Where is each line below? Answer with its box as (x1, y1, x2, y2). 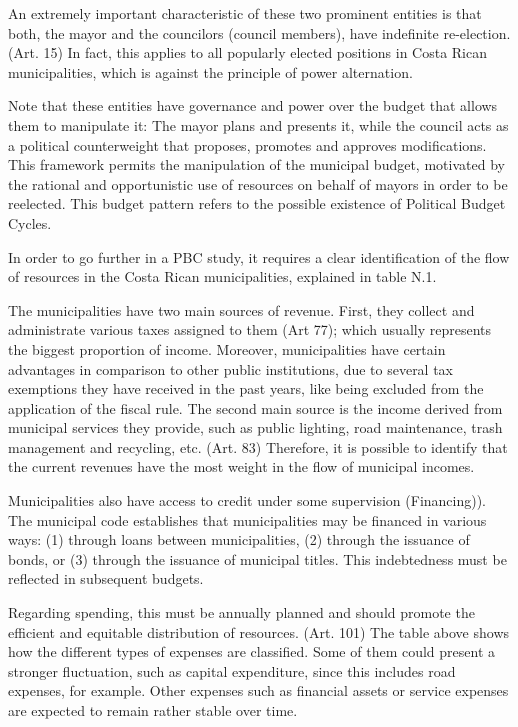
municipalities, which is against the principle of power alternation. (8, 61, 413, 82)
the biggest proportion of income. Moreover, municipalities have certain (8, 338, 446, 359)
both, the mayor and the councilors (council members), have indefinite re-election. (8, 22, 511, 43)
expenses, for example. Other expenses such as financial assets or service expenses (8, 680, 509, 701)
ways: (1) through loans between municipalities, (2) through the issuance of (8, 529, 470, 550)
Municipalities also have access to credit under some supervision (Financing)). (8, 490, 487, 511)
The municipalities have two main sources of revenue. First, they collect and (8, 299, 475, 320)
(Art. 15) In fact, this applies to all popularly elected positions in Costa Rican (8, 42, 488, 63)
